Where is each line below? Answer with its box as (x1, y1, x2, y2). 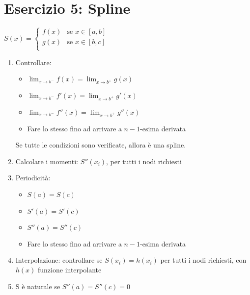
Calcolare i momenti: (15, 156, 78, 166)
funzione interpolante (38, 264, 102, 274)
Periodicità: (15, 172, 51, 183)
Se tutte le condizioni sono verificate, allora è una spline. (15, 140, 186, 150)
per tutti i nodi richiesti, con (160, 255, 247, 265)
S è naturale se (15, 281, 60, 291)
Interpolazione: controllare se (15, 255, 103, 265)
